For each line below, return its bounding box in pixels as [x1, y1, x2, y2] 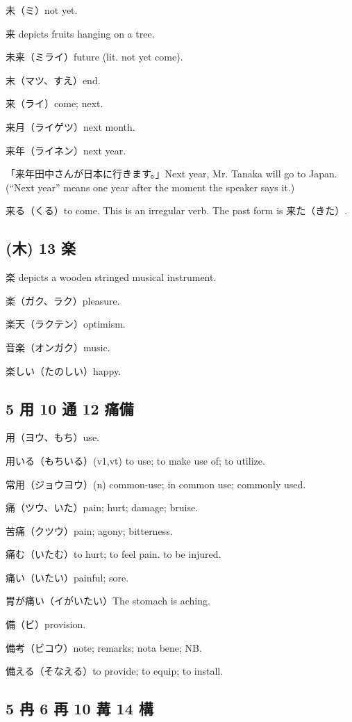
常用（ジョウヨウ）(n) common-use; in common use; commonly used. [6, 476, 306, 491]
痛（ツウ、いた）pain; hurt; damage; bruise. [6, 500, 199, 515]
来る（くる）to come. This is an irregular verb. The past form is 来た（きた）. [6, 203, 348, 218]
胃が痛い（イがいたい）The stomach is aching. [6, 593, 210, 608]
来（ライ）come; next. [6, 96, 103, 111]
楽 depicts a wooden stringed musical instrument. [6, 270, 217, 284]
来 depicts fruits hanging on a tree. [6, 26, 155, 40]
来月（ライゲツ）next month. [6, 119, 135, 134]
